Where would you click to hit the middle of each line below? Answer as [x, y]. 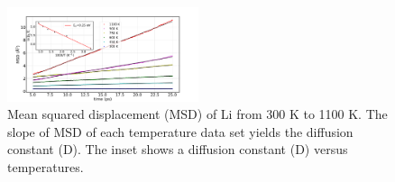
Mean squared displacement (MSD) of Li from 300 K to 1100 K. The [197, 114]
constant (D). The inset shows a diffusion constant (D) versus [178, 149]
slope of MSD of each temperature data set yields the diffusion [180, 131]
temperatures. [46, 166]
